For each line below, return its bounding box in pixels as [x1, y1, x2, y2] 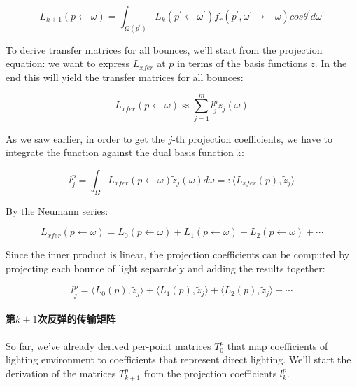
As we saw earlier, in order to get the [6, 131, 165, 146]
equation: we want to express [6, 56, 130, 71]
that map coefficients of [227, 338, 328, 353]
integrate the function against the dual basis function [6, 145, 234, 160]
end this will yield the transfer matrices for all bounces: [6, 70, 244, 85]
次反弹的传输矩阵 [37, 311, 116, 326]
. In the [314, 56, 347, 71]
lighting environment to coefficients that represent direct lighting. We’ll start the [6, 352, 351, 367]
